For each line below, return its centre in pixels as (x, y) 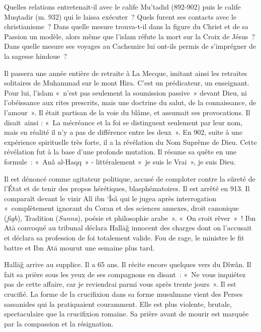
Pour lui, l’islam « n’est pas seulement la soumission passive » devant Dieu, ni (125, 92)
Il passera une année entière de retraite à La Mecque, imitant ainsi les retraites (126, 73)
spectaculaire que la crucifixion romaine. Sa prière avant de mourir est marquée (126, 314)
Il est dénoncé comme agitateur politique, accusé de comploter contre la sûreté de (130, 178)
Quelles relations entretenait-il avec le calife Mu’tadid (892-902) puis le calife (122, 7)
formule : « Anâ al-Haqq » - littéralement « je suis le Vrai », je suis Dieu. (120, 161)
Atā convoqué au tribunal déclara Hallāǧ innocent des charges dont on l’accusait (128, 228)
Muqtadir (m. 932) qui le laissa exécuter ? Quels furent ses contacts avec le (120, 16)
